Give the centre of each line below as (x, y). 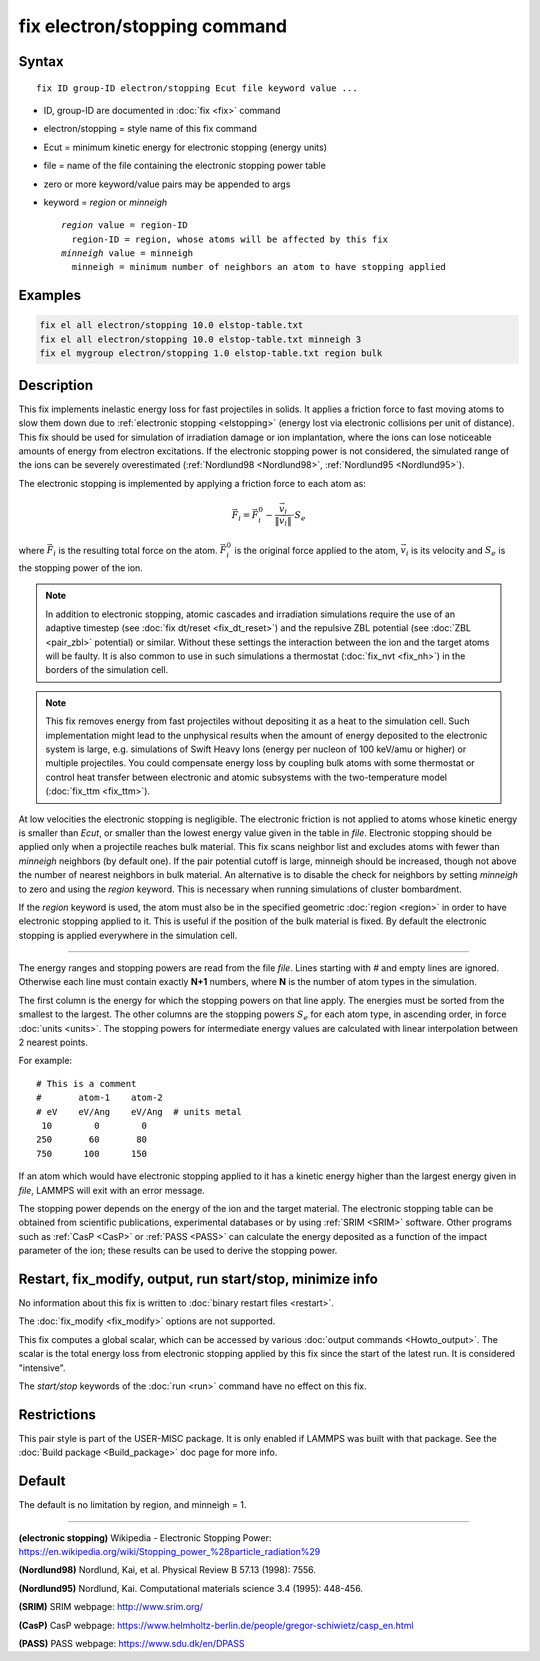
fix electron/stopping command (153, 26)
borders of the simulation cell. (107, 670)
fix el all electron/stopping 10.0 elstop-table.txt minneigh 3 (200, 339)
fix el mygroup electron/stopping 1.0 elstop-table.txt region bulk (211, 353)
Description (56, 385)
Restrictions (57, 1414)
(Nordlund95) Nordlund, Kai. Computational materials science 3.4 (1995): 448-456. (191, 1588)
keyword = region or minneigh (105, 202)
